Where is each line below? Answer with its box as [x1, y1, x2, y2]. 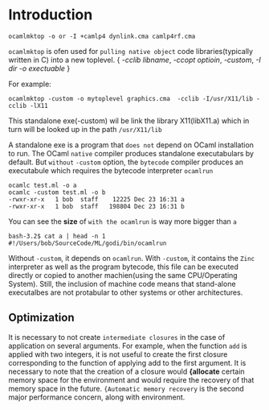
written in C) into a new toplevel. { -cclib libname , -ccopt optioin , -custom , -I [8, 55, 261, 64]
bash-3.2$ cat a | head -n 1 [8, 232, 106, 240]
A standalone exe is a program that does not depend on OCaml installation [8, 139, 255, 150]
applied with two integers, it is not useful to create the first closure [8, 349, 228, 359]
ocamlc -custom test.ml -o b [8, 188, 106, 197]
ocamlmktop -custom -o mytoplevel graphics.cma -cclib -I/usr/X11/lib [8, 94, 253, 102]
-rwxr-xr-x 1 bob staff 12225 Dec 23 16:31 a [8, 195, 185, 203]
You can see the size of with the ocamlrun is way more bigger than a [8, 216, 237, 226]
